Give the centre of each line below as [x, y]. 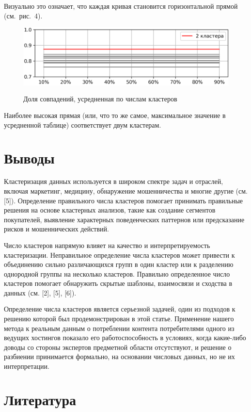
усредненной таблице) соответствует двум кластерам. [83, 124]
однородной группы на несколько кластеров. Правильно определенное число [117, 273]
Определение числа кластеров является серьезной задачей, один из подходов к [120, 309]
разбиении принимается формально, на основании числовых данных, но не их [119, 356]
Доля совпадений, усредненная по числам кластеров [100, 99]
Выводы [29, 158]
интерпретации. [27, 366]
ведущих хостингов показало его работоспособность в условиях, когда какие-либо [125, 338]
